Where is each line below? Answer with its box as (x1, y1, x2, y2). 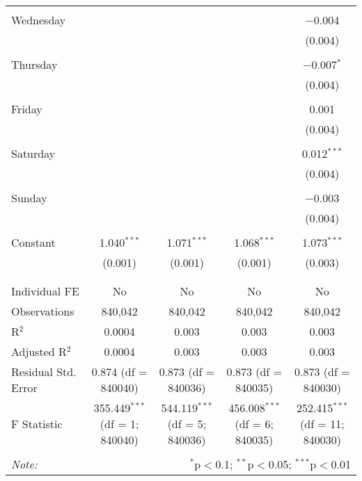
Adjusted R (11, 343, 67, 359)
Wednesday (11, 12, 66, 28)
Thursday (11, 56, 58, 72)
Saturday (11, 145, 56, 161)
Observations (11, 303, 74, 319)
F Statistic (11, 416, 63, 432)
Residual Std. (11, 364, 77, 380)
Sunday (11, 190, 47, 206)
